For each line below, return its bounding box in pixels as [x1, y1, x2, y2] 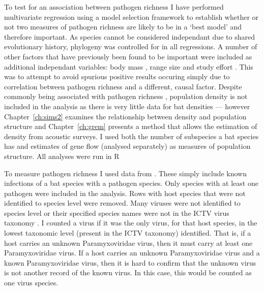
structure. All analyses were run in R [4, 150, 120, 161]
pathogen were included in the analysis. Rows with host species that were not [4, 187, 246, 198]
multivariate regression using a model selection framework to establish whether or [4, 11, 259, 22]
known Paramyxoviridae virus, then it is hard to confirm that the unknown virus [4, 257, 256, 268]
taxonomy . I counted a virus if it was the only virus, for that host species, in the [4, 217, 257, 228]
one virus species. [4, 277, 58, 288]
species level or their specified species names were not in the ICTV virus [4, 207, 229, 218]
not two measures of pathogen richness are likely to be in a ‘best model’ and [4, 21, 242, 32]
